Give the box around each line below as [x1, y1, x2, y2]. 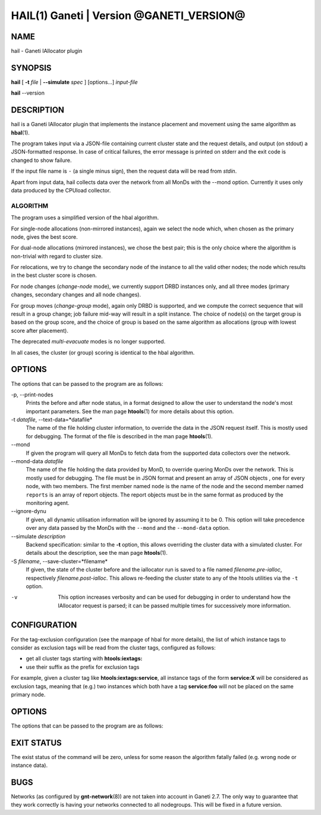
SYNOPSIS [11, 63, 52, 73]
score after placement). [11, 327, 68, 334]
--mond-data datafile [11, 458, 64, 465]
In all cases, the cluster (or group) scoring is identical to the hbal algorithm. [11, 349, 195, 356]
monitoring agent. [26, 499, 70, 506]
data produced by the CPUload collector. [11, 187, 111, 193]
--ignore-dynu [11, 508, 47, 515]
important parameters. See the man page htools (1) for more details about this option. [26, 408, 234, 415]
